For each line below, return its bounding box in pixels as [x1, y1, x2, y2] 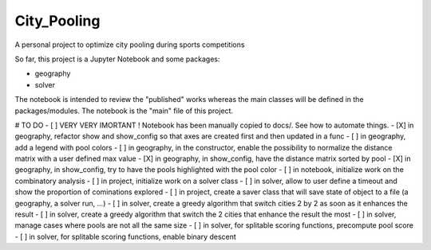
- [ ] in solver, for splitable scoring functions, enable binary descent [14, 232, 237, 241]
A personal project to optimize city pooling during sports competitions [14, 40, 245, 49]
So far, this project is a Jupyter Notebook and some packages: [14, 54, 220, 64]
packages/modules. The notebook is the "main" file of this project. [14, 106, 234, 115]
